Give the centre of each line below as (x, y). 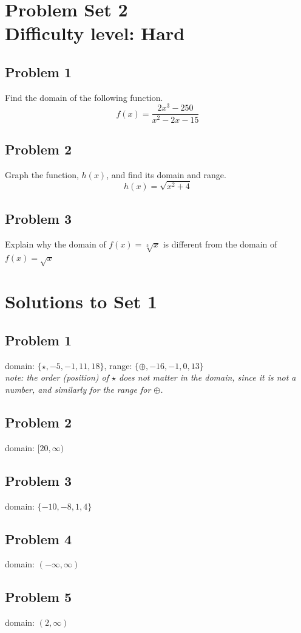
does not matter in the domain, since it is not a (208, 377)
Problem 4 (38, 538)
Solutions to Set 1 (81, 301)
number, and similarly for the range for (78, 389)
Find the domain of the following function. (84, 97)
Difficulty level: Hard (95, 33)
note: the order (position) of (57, 377)
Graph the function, (42, 174)
